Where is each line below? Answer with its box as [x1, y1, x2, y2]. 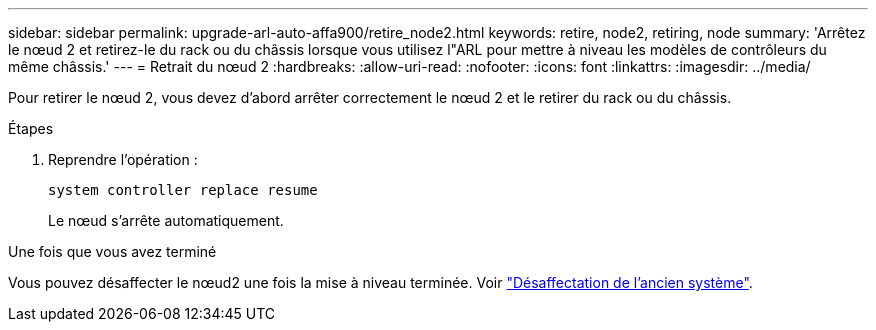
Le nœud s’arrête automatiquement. [48, 212, 284, 229]
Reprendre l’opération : [48, 151, 198, 168]
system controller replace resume [48, 182, 318, 198]
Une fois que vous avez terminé [8, 243, 217, 260]
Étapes [8, 120, 54, 137]
